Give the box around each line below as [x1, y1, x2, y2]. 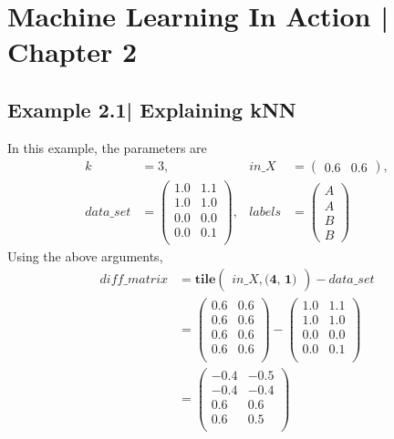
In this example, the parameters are [7, 138, 207, 157]
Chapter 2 [7, 33, 138, 70]
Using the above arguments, [7, 246, 163, 265]
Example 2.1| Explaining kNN [7, 95, 296, 123]
